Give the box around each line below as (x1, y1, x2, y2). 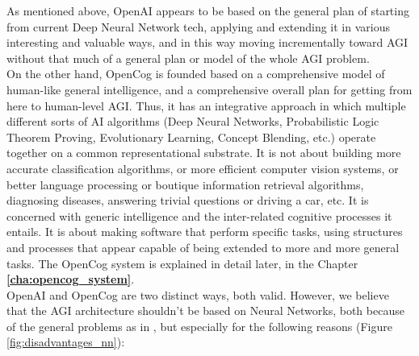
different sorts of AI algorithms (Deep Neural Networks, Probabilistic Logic (6, 113, 379, 130)
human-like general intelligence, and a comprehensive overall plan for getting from (6, 81, 413, 97)
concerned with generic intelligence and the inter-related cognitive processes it (6, 207, 392, 224)
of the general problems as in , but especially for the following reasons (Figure (6, 317, 392, 334)
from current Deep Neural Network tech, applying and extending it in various (6, 18, 390, 35)
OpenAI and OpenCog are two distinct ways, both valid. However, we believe (6, 286, 389, 303)
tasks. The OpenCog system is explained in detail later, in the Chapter (6, 255, 358, 271)
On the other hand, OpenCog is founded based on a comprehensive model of (6, 65, 385, 82)
